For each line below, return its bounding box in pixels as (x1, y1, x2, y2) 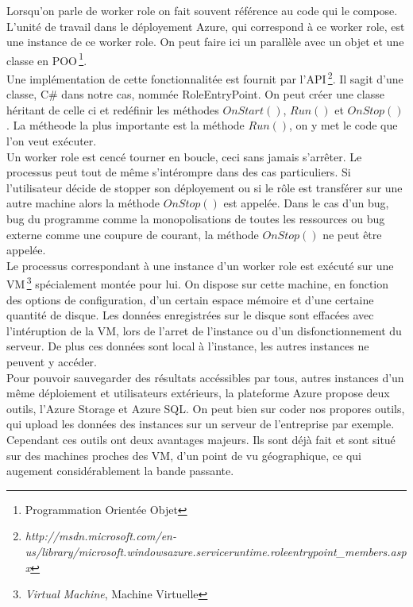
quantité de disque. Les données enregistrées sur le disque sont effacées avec (6, 307, 374, 323)
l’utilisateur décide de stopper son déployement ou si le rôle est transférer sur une (6, 179, 403, 195)
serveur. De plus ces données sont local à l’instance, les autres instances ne (6, 338, 369, 354)
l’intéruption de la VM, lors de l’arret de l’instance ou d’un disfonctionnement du (6, 322, 402, 338)
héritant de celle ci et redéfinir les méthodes (6, 101, 219, 118)
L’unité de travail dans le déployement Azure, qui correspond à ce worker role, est (6, 17, 405, 34)
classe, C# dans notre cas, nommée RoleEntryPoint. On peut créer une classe (6, 86, 384, 102)
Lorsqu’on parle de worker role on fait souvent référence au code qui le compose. (6, 2, 398, 18)
